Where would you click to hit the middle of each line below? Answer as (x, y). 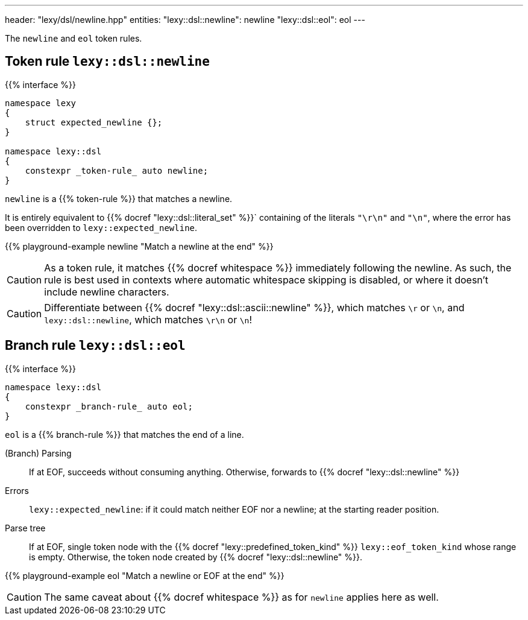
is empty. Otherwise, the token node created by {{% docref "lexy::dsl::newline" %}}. (196, 557)
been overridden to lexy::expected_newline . (101, 227)
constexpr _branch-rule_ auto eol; (109, 406)
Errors (17, 490)
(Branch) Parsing (38, 453)
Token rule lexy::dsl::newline (107, 62)
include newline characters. (107, 292)
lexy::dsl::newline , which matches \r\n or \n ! (148, 319)
